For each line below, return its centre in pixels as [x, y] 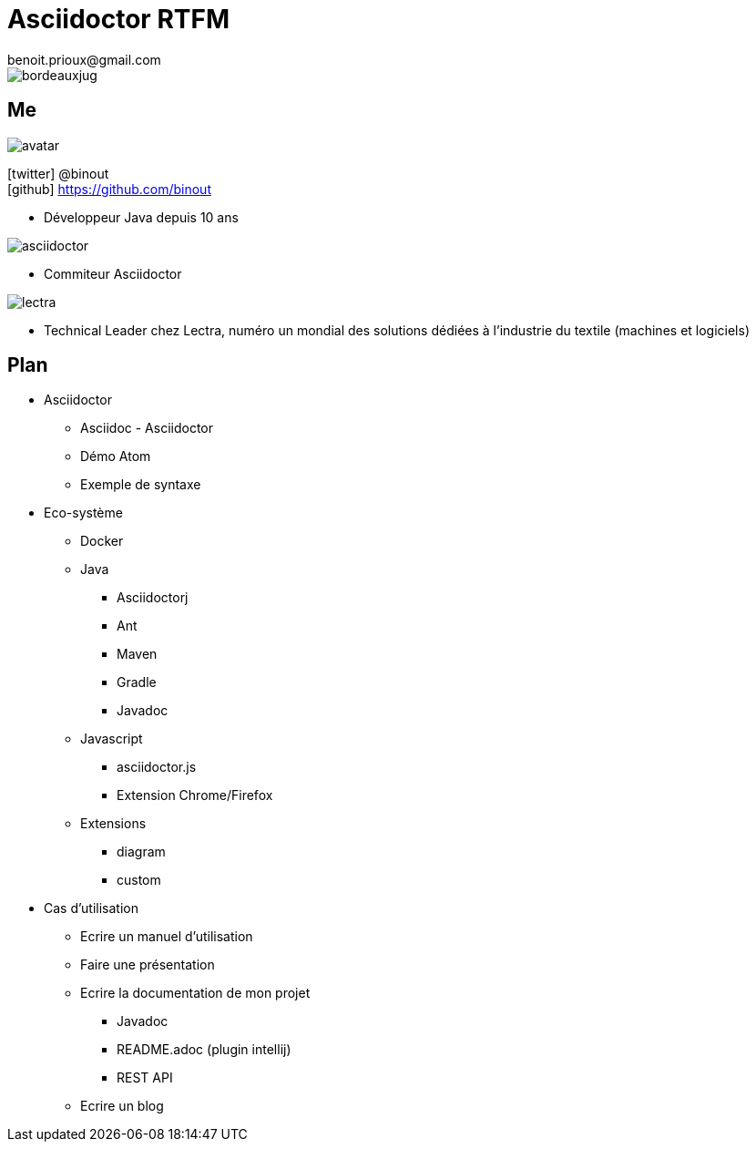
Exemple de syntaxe [141, 485]
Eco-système [83, 513]
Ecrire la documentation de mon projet [195, 993]
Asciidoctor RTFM [119, 19]
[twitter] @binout [58, 173]
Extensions [113, 824]
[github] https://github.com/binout [109, 189]
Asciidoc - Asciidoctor [147, 428]
